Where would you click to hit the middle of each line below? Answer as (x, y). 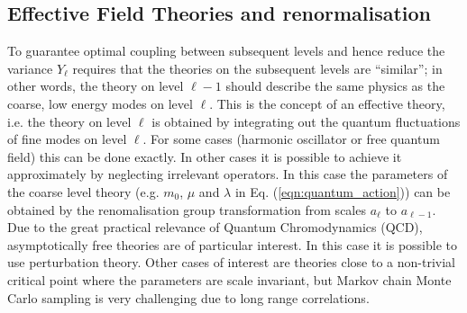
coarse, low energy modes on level (100, 103)
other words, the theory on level (96, 86)
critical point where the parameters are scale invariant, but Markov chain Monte (229, 279)
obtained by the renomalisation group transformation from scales (187, 209)
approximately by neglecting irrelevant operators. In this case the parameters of (228, 174)
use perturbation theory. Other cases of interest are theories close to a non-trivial (231, 262)
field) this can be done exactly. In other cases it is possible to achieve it (205, 156)
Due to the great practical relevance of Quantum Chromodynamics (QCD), (215, 227)
